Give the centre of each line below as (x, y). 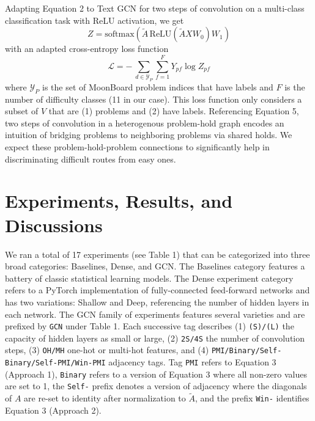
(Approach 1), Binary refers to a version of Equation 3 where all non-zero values (156, 374)
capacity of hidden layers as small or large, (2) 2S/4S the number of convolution (155, 338)
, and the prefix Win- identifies (252, 398)
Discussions (54, 225)
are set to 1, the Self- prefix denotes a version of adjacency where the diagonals (156, 386)
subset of (22, 111)
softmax (120, 35)
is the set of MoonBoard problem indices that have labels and (158, 86)
